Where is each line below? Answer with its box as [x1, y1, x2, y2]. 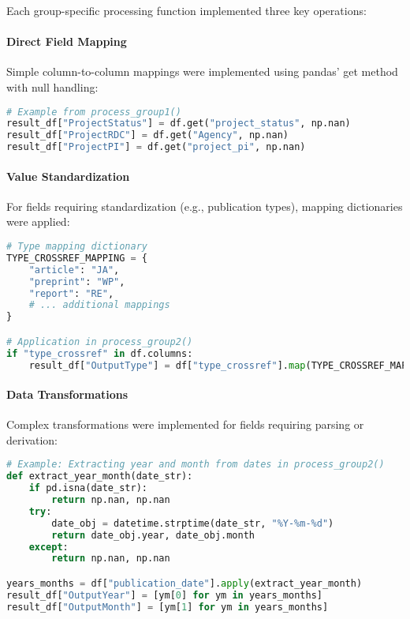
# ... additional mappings [28, 299, 170, 311]
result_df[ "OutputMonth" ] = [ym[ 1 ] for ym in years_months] [6, 601, 329, 613]
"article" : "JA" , [28, 264, 120, 276]
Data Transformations [6, 386, 129, 403]
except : [28, 541, 69, 553]
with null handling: [6, 78, 99, 95]
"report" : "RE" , [28, 287, 114, 299]
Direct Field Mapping [6, 33, 127, 50]
